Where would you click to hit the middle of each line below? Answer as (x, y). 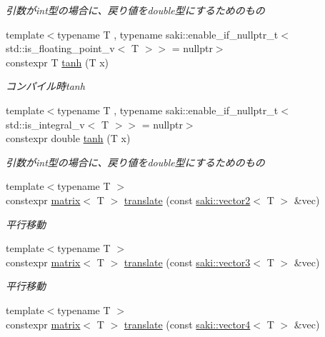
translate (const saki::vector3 (187, 262)
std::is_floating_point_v (60, 48)
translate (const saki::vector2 (187, 200)
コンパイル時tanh (45, 86)
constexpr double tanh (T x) (68, 138)
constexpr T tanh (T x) (57, 62)
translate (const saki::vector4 (187, 324)
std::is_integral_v (45, 124)
